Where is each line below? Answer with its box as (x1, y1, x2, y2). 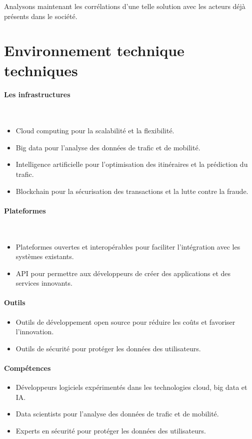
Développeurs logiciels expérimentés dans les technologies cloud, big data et (15, 382, 247, 392)
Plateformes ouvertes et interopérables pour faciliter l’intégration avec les (15, 241, 240, 252)
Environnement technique (4, 40, 184, 61)
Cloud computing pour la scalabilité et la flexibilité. (15, 125, 174, 136)
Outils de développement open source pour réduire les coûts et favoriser (15, 316, 235, 327)
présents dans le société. (4, 11, 77, 21)
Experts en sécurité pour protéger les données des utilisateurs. (15, 425, 206, 436)
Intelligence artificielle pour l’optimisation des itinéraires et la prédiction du (15, 159, 248, 169)
